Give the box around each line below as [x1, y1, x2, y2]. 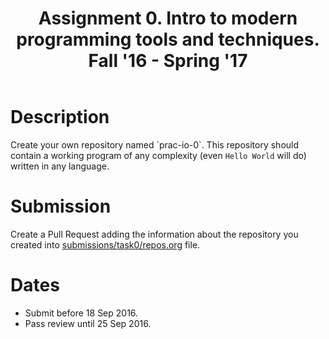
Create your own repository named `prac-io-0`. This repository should [10, 138, 300, 151]
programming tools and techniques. [16, 28, 320, 51]
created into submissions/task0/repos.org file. [10, 238, 201, 251]
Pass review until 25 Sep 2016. [24, 317, 152, 329]
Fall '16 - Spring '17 [88, 50, 248, 72]
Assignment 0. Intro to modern [38, 7, 298, 30]
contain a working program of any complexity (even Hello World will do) [10, 149, 307, 161]
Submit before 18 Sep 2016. [24, 307, 139, 319]
